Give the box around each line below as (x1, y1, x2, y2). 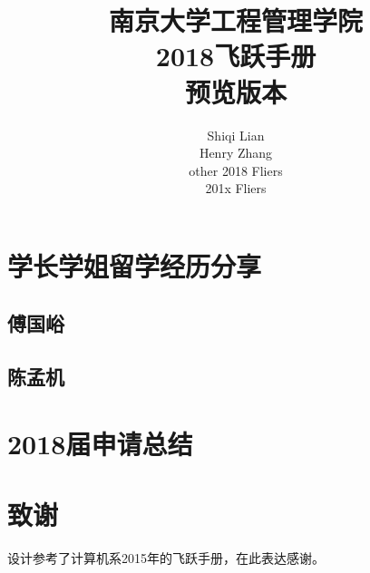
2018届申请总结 (7, 424, 193, 461)
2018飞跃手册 (155, 37, 316, 74)
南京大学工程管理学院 (108, 2, 363, 39)
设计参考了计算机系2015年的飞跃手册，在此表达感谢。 (7, 549, 325, 568)
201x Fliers (205, 179, 267, 198)
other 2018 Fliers (189, 160, 283, 180)
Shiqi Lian (207, 125, 265, 144)
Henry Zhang (199, 143, 273, 162)
